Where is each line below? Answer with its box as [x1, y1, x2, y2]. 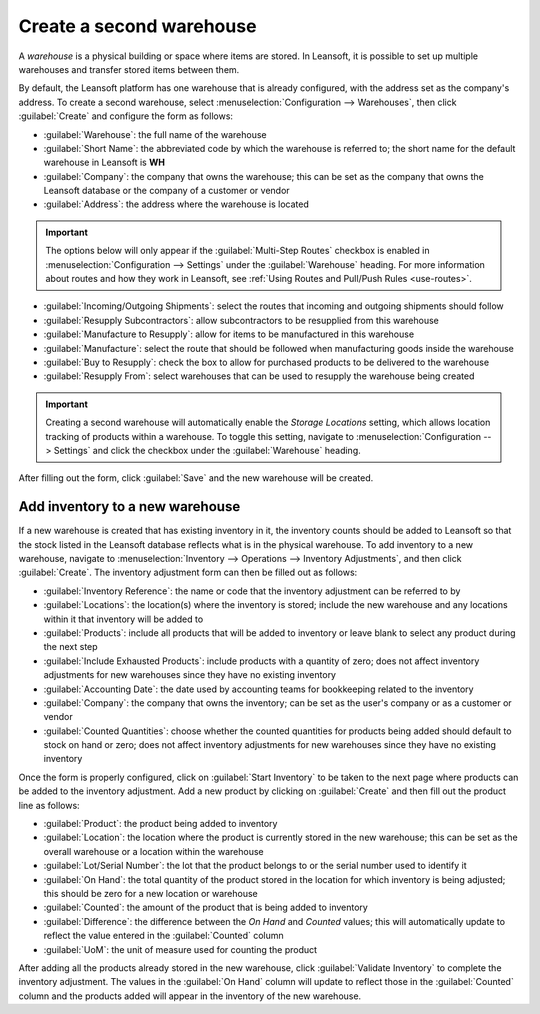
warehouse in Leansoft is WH [43, 156, 165, 169]
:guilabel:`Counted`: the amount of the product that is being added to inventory [43, 901, 369, 914]
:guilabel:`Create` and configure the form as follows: [18, 110, 234, 122]
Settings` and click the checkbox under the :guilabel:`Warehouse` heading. [53, 444, 362, 456]
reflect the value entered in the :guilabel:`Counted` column [43, 930, 284, 942]
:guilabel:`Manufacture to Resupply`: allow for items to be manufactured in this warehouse [43, 328, 415, 340]
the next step [43, 641, 99, 653]
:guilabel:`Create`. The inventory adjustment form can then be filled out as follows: [18, 566, 358, 579]
